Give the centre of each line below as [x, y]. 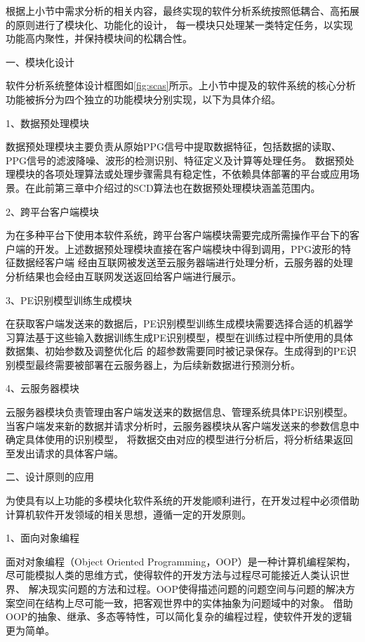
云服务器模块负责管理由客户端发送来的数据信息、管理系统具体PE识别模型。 [180, 412]
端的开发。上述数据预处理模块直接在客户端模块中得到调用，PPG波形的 [178, 248]
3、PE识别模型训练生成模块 [69, 300]
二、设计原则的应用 [50, 477]
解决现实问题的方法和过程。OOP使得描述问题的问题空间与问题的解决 [187, 589]
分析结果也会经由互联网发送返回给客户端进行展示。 [124, 276]
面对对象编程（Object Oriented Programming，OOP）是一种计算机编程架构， [181, 561]
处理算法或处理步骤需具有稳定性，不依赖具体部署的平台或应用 [207, 174]
